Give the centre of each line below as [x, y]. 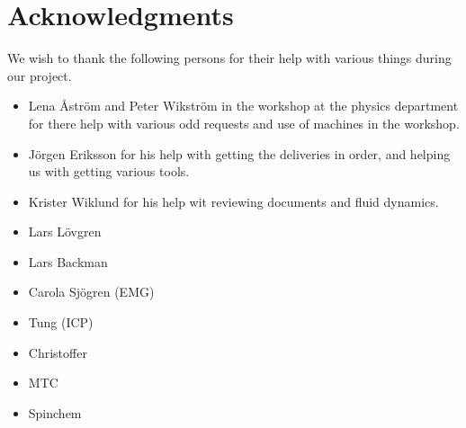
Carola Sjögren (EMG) [91, 292]
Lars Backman [68, 261]
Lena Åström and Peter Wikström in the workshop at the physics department [243, 106]
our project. [40, 75]
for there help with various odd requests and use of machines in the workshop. [244, 123]
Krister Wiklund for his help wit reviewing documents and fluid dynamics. [233, 201]
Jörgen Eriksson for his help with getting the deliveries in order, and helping [239, 153]
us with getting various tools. [109, 171]
